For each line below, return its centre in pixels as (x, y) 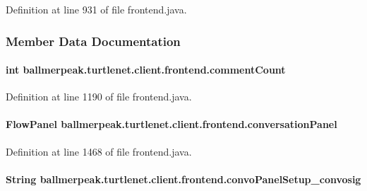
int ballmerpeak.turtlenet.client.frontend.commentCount (146, 70)
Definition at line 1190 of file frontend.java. (99, 97)
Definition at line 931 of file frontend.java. (96, 9)
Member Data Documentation (93, 41)
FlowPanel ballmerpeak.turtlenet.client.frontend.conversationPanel (172, 124)
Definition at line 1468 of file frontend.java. (99, 151)
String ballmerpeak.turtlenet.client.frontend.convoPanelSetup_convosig (183, 179)
